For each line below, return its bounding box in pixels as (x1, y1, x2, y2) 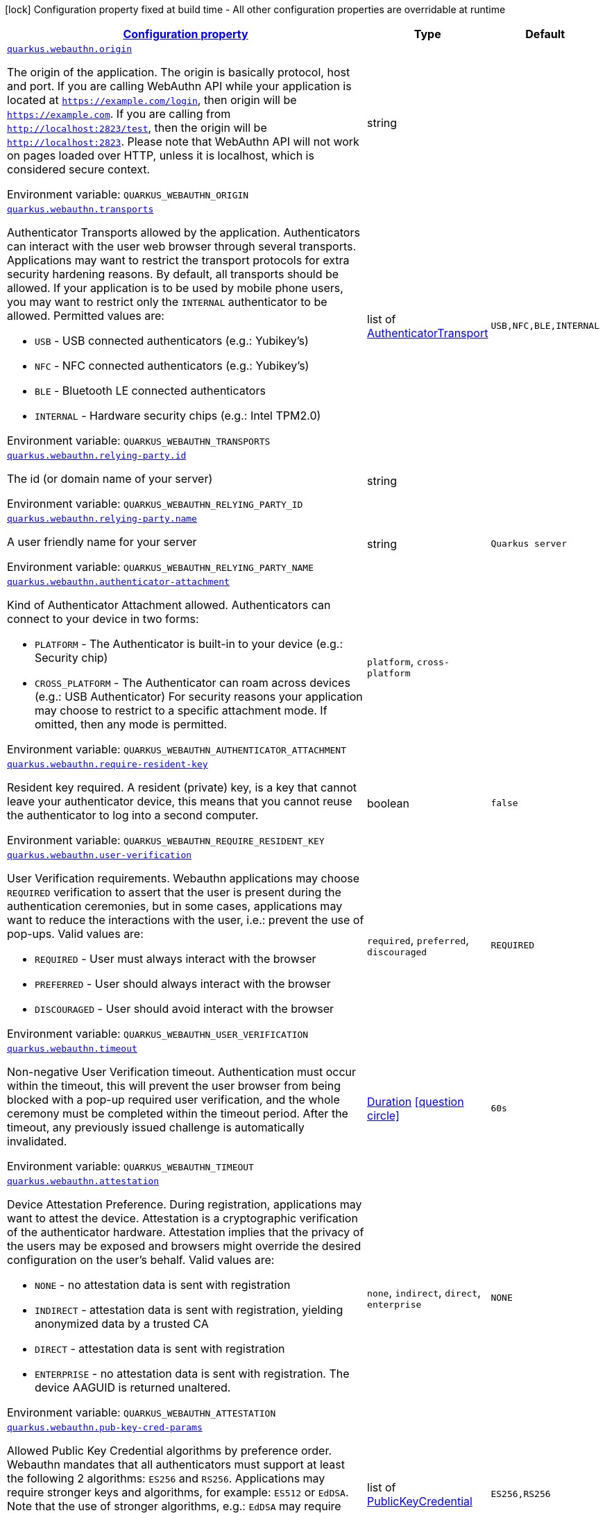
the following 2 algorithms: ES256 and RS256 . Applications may (7, 1471, 325, 1485)
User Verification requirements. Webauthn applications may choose (7, 871, 360, 885)
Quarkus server (491, 538, 568, 549)
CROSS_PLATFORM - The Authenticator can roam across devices (35, 676, 350, 690)
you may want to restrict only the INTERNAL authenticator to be (7, 295, 327, 309)
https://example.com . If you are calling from (7, 107, 231, 121)
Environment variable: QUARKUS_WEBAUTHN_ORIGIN (7, 187, 249, 201)
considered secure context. (7, 162, 151, 176)
